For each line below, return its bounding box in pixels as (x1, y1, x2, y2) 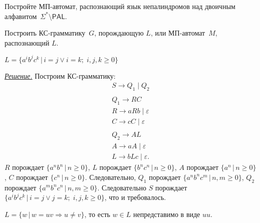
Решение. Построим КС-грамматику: (5, 70, 116, 81)
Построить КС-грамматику (5, 28, 86, 38)
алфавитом (5, 11, 37, 21)
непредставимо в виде (133, 208, 200, 219)
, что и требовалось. (104, 192, 166, 202)
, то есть (84, 208, 110, 219)
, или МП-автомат (150, 28, 205, 38)
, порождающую (94, 28, 144, 38)
